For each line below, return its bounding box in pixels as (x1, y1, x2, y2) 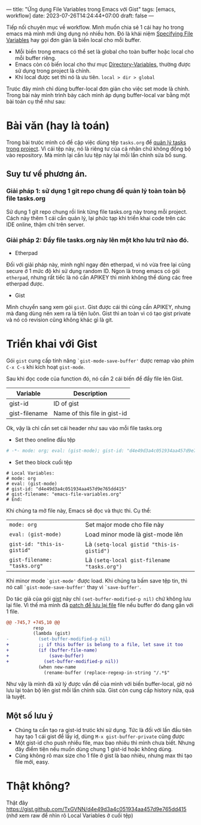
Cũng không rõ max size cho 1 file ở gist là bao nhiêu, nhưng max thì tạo (14, 752, 193, 759)
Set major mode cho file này (85, 520, 165, 529)
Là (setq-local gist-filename (85, 556, 170, 564)
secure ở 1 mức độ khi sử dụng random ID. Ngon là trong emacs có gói (6, 267, 180, 274)
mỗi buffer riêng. (14, 55, 57, 61)
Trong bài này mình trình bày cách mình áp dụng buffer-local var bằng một (6, 92, 190, 98)
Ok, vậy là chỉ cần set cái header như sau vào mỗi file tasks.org (6, 424, 163, 431)
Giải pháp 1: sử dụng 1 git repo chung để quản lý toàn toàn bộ (6, 187, 186, 195)
